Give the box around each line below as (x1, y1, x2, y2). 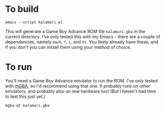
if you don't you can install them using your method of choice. (5, 44, 131, 50)
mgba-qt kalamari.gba (5, 103, 50, 108)
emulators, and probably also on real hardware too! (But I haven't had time (5, 88, 157, 94)
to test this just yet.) (5, 93, 45, 99)
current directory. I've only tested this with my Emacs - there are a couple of (5, 34, 161, 39)
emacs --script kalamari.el (5, 20, 63, 25)
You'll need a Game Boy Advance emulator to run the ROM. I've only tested (5, 77, 158, 83)
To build (5, 3, 39, 15)
